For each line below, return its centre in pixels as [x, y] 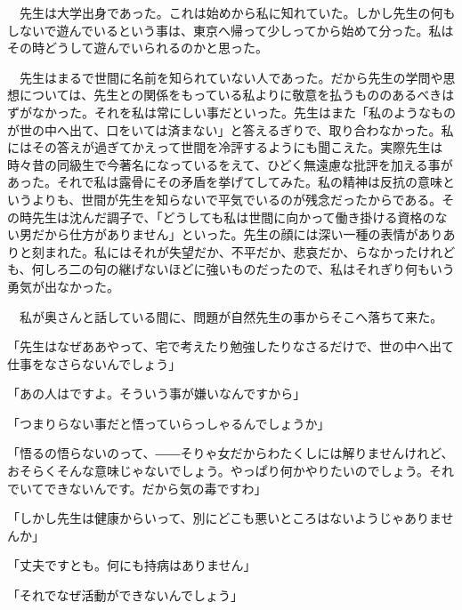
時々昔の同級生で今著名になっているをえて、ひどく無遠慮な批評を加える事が [230, 164]
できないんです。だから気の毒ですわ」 [155, 488]
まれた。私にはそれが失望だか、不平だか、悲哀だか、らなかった [231, 251]
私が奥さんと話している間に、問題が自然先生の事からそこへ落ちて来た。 [231, 316]
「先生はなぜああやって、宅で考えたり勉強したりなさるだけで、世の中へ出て [231, 346]
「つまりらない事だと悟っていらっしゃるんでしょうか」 [169, 423]
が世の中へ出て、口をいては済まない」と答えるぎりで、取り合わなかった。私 [231, 129]
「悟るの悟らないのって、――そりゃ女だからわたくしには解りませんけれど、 [231, 453]
